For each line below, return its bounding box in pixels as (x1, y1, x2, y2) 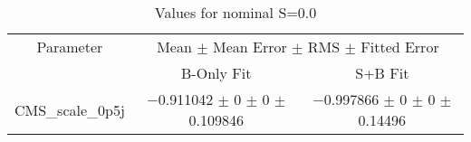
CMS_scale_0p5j (14, 99, 125, 120)
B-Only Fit (181, 62, 252, 83)
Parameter (36, 36, 103, 57)
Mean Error (212, 36, 287, 57)
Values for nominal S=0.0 (154, 2, 317, 23)
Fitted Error (360, 36, 439, 57)
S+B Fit (355, 62, 409, 83)
